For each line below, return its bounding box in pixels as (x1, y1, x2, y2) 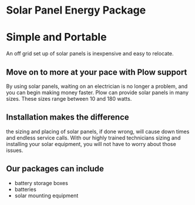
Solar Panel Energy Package (6, 4, 146, 17)
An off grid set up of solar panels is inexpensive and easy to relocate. (6, 50, 174, 57)
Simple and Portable (6, 31, 107, 44)
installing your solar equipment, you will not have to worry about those (6, 140, 176, 147)
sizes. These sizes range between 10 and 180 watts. (6, 95, 132, 102)
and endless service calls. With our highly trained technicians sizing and (6, 134, 181, 141)
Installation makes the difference (6, 113, 129, 123)
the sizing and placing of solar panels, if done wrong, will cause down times (6, 128, 190, 135)
